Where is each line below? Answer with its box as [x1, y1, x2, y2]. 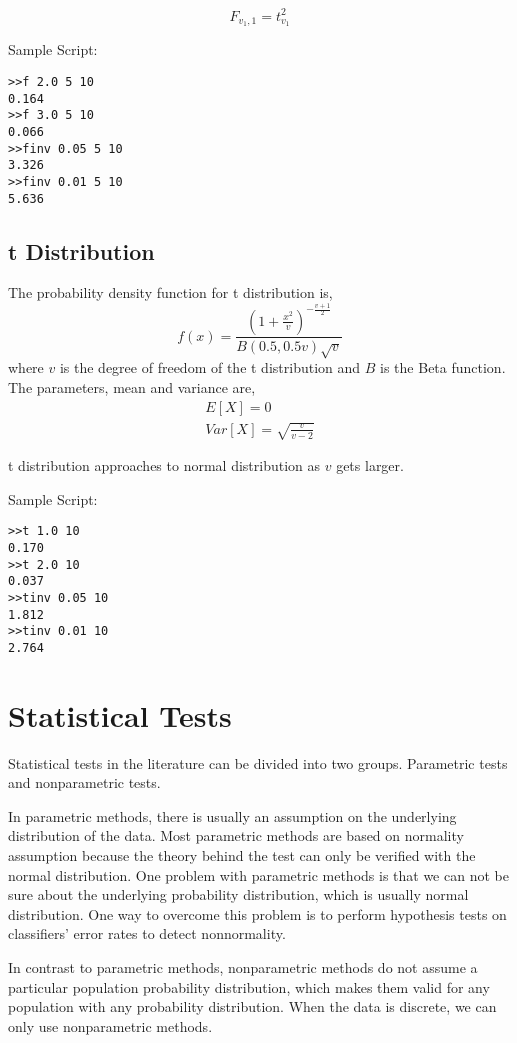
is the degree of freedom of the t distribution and [59, 357, 361, 378]
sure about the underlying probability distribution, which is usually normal [8, 884, 469, 905]
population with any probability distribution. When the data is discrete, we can [8, 996, 497, 1017]
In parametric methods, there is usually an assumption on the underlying [8, 805, 457, 826]
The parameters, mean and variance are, [8, 376, 256, 397]
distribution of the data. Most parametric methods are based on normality [8, 825, 464, 846]
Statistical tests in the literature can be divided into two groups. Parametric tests [8, 752, 508, 773]
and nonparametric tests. [8, 772, 161, 793]
